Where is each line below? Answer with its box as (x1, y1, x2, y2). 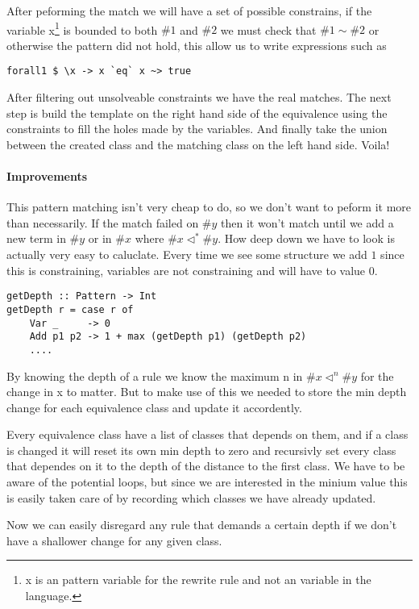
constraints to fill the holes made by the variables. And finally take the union (6, 120, 388, 137)
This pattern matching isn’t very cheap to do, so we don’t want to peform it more (6, 198, 412, 215)
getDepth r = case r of (6, 303, 134, 315)
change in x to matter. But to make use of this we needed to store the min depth (6, 383, 407, 400)
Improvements (6, 168, 88, 185)
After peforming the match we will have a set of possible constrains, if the (6, 2, 372, 19)
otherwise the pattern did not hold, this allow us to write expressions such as (6, 36, 387, 53)
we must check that (220, 21, 317, 38)
